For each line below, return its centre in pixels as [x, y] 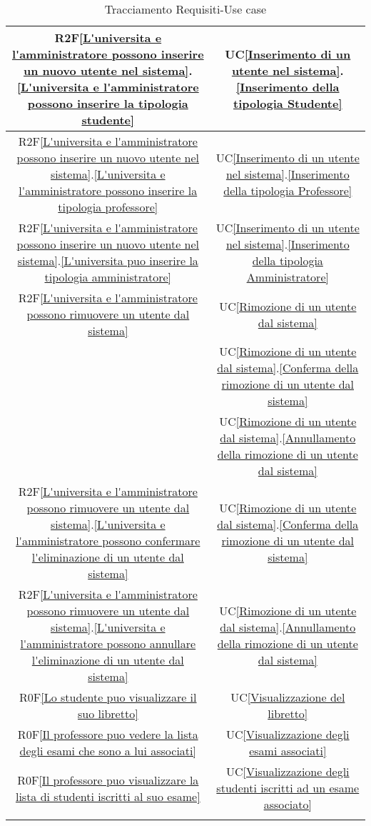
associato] [288, 804]
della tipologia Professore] [288, 190]
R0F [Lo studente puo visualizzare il [108, 697]
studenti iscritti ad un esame [288, 788]
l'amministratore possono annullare [108, 643]
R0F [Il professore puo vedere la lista [108, 734]
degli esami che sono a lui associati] [108, 751]
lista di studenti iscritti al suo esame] [108, 796]
